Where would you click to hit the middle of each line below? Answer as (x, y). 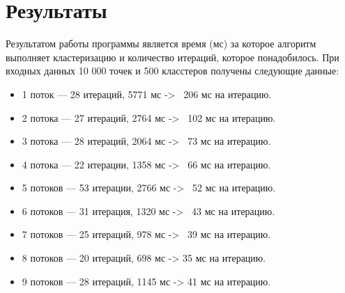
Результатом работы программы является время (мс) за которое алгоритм (161, 43)
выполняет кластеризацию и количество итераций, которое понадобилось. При (172, 57)
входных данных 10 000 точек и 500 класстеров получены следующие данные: (172, 71)
